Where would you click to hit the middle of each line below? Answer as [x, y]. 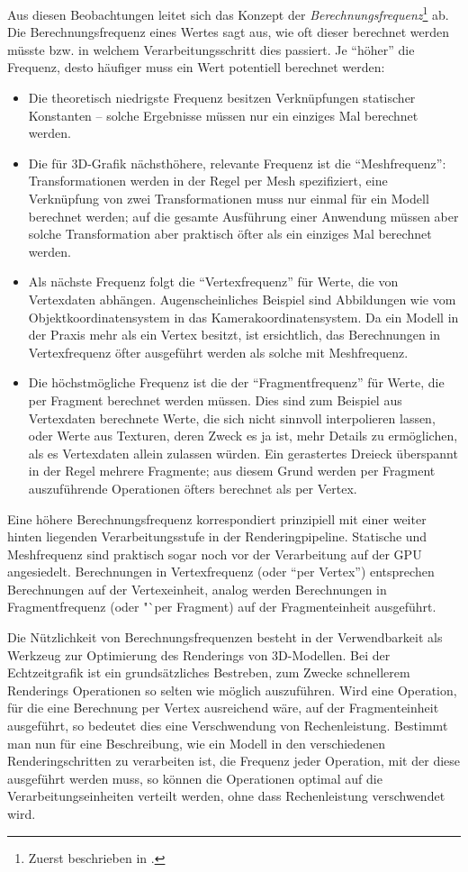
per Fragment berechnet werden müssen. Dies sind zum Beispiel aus [215, 400]
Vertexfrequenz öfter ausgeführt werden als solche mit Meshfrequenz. [218, 352]
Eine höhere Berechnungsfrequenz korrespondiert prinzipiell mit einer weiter [217, 518]
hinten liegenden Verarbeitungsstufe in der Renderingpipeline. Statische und [217, 536]
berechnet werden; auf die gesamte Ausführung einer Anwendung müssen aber [243, 216]
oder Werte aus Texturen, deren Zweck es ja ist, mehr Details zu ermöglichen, [243, 436]
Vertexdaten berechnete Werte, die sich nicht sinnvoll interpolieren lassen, [232, 418]
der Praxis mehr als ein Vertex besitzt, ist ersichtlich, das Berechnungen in [234, 335]
